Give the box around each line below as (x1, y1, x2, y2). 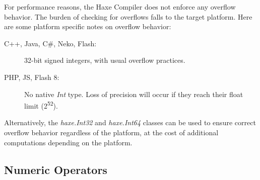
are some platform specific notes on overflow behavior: (4, 21, 171, 32)
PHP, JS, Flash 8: (4, 71, 59, 82)
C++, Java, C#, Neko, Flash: (4, 38, 97, 48)
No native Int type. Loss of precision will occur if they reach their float (24, 88, 243, 99)
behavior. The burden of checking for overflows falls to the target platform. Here (4, 11, 252, 22)
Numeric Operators (4, 161, 107, 177)
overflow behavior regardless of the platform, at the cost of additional (4, 127, 219, 137)
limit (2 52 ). (24, 99, 58, 111)
